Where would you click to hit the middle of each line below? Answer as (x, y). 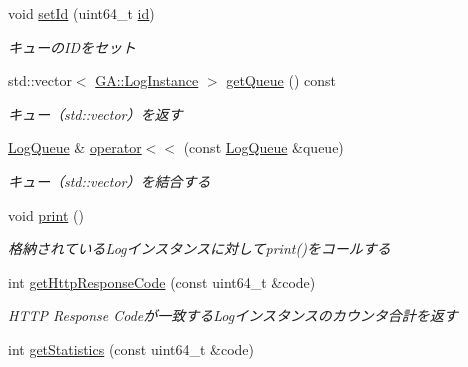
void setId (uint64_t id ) (81, 13)
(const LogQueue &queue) (263, 147)
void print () (46, 214)
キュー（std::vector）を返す (95, 113)
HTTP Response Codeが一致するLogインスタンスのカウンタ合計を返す (233, 315)
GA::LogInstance (147, 80)
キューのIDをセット (72, 46)
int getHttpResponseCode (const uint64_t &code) (162, 281)
